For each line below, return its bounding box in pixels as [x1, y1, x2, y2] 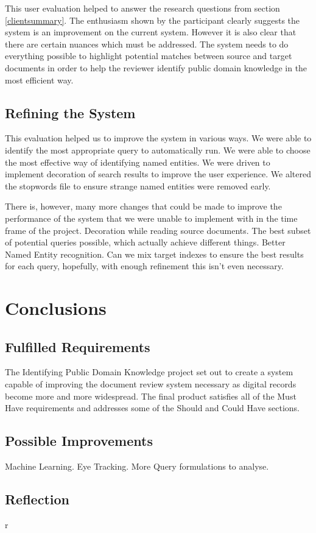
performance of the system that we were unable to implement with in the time [5, 211, 298, 224]
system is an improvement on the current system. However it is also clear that [5, 26, 297, 38]
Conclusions [5, 295, 107, 320]
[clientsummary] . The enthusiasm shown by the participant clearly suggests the [5, 13, 300, 26]
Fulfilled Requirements [5, 337, 150, 356]
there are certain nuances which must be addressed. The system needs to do [5, 37, 289, 50]
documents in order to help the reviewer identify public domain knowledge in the [5, 61, 307, 74]
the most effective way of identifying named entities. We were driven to [5, 155, 270, 168]
